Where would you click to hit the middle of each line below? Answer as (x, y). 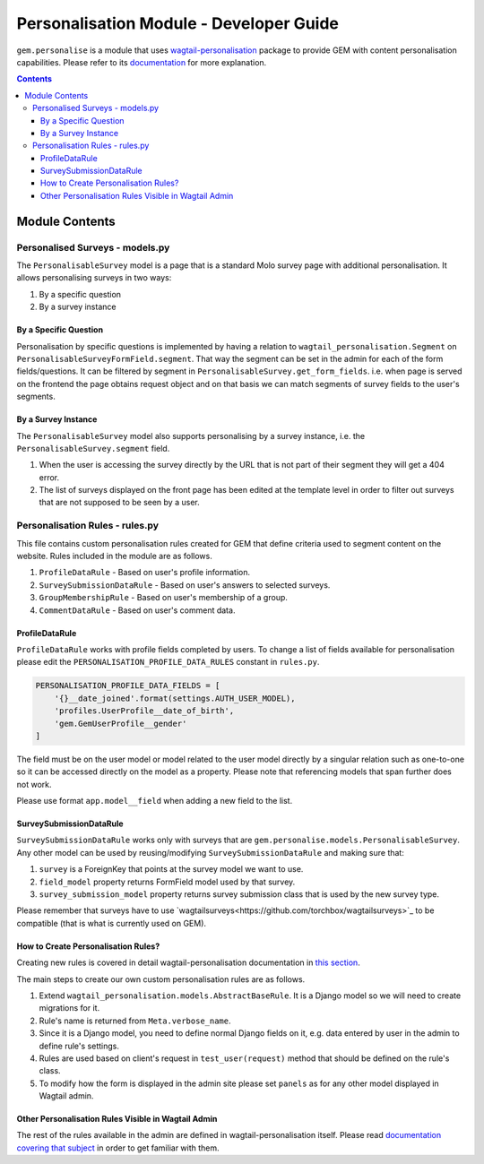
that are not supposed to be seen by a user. (120, 503)
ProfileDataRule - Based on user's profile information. (145, 573)
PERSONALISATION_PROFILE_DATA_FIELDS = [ (128, 686)
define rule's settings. (79, 1046)
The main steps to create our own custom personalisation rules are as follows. (161, 979)
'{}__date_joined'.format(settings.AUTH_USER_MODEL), (175, 698)
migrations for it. (69, 1008)
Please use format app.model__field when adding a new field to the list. (155, 801)
